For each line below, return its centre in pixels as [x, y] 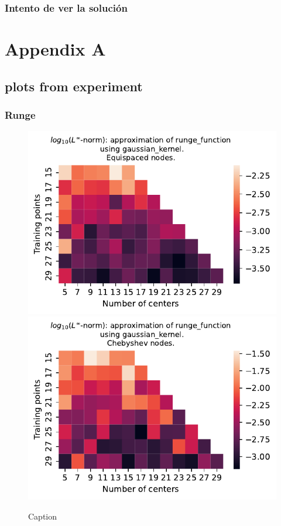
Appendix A [55, 49]
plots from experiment [74, 86]
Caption [43, 516]
